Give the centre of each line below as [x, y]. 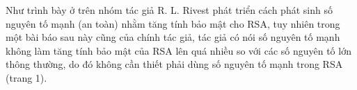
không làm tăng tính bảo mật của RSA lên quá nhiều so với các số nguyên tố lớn [178, 50]
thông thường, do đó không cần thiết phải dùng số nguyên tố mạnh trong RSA [174, 64]
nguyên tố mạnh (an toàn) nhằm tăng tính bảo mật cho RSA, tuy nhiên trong [173, 23]
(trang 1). [26, 77]
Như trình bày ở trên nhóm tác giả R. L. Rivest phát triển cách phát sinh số [169, 10]
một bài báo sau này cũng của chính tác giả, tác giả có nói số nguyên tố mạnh [173, 37]
